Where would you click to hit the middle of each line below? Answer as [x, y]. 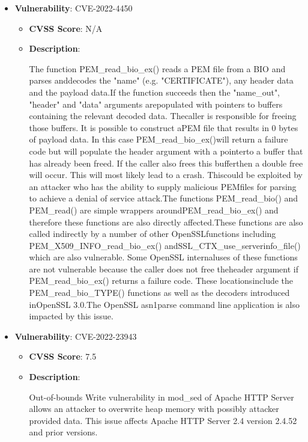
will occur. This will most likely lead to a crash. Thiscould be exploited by [166, 175]
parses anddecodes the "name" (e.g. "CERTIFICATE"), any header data [161, 80]
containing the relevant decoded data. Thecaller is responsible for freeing [163, 116]
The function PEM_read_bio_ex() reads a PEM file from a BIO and [157, 68]
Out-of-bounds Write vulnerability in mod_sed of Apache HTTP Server [162, 397]
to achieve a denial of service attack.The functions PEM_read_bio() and [164, 198]
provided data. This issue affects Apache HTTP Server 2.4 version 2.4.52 [163, 420]
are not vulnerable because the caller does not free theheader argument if [164, 269]
